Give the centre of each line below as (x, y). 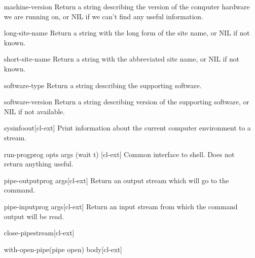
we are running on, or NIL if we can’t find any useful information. (104, 16)
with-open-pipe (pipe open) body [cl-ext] (63, 249)
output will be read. (34, 216)
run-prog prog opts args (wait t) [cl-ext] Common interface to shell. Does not (119, 154)
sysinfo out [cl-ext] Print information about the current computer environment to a (127, 128)
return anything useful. (39, 164)
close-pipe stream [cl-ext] (39, 233)
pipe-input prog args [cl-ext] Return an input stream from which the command (121, 206)
